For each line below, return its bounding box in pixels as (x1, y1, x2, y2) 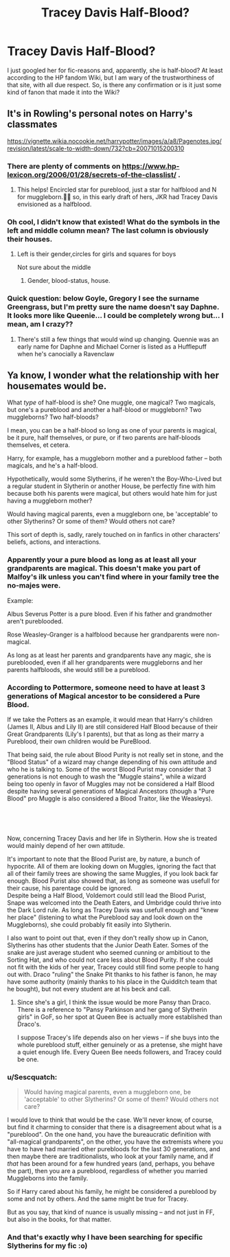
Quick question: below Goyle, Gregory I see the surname (7, 294, 200, 303)
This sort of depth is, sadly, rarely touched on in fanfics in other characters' (7, 531, 221, 539)
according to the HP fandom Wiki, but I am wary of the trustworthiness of (7, 73, 215, 82)
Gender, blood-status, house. (27, 277, 111, 285)
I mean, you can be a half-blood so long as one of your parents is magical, (7, 426, 218, 435)
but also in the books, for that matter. (7, 1215, 112, 1223)
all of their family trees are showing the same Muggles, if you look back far (7, 870, 218, 878)
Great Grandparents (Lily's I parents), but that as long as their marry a (7, 730, 205, 739)
